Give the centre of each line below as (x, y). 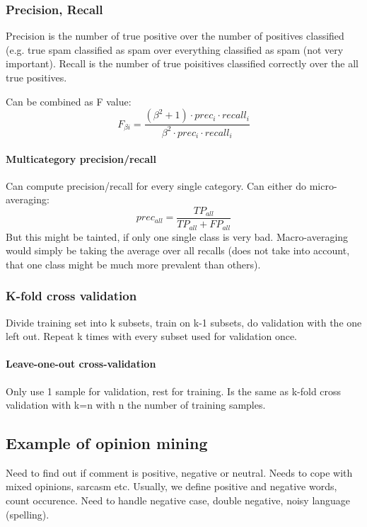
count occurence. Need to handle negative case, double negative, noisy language (178, 500)
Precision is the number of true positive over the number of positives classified (175, 36)
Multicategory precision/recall (81, 158)
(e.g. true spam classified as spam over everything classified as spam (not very (175, 49)
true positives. (36, 77)
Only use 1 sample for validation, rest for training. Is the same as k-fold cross (174, 391)
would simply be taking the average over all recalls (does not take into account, (178, 250)
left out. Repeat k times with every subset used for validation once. (152, 336)
